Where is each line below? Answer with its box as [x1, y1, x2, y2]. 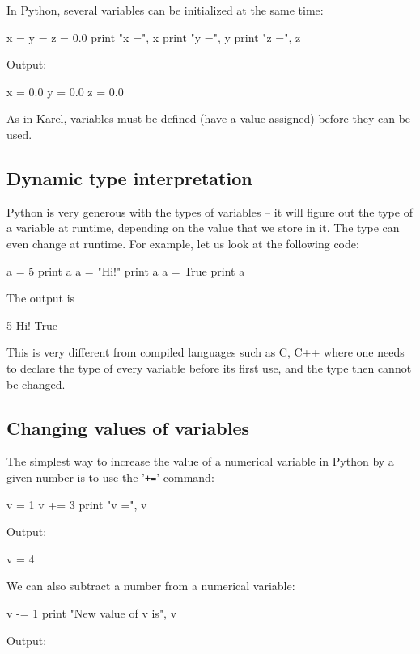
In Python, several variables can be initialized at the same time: [6, 2, 324, 18]
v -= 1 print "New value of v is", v [6, 604, 177, 621]
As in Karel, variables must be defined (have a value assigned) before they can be [6, 110, 411, 127]
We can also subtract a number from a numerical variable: [6, 577, 295, 594]
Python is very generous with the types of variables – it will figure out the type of [6, 203, 413, 220]
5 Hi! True [6, 316, 58, 333]
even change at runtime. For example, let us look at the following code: [6, 234, 359, 251]
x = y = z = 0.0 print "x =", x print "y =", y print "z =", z [6, 28, 301, 45]
